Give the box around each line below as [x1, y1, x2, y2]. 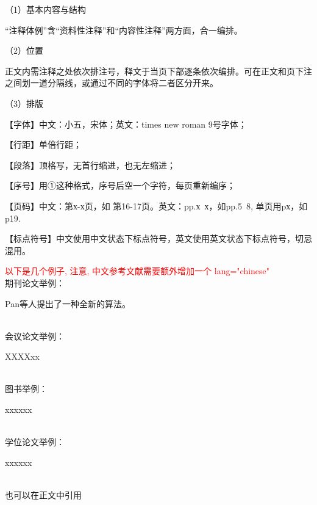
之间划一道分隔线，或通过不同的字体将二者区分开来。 [5, 76, 218, 89]
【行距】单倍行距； [5, 138, 82, 151]
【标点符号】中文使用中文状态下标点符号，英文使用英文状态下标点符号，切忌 [5, 232, 312, 245]
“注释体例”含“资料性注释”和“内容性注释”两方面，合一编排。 [5, 23, 243, 36]
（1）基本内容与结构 [5, 3, 86, 15]
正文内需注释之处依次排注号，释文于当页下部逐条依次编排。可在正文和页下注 [5, 64, 312, 77]
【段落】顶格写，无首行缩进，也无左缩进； [5, 158, 176, 171]
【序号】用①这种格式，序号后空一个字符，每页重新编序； [5, 179, 235, 192]
